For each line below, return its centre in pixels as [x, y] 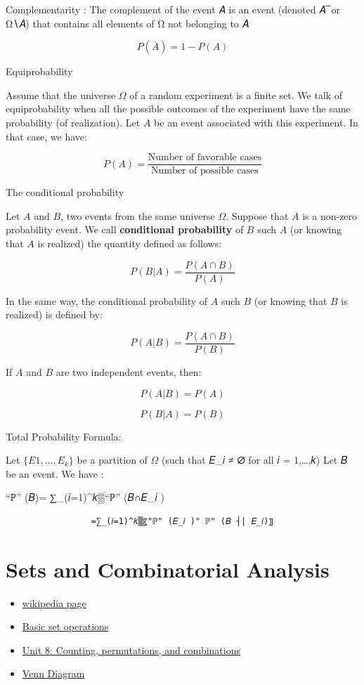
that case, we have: [46, 136]
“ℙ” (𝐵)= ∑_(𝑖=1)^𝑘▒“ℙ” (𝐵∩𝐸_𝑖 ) [85, 497]
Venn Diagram [53, 673]
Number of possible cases [204, 171]
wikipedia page [54, 602]
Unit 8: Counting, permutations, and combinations [131, 650]
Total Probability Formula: [64, 436]
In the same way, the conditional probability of [107, 300]
